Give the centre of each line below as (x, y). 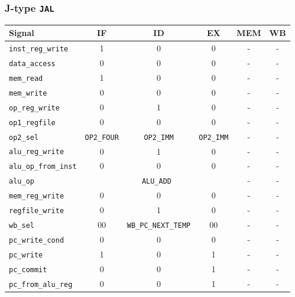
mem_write (28, 93)
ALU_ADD (156, 182)
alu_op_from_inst (43, 167)
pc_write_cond (37, 240)
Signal (22, 33)
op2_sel (24, 137)
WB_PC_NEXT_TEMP (159, 226)
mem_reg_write (37, 196)
